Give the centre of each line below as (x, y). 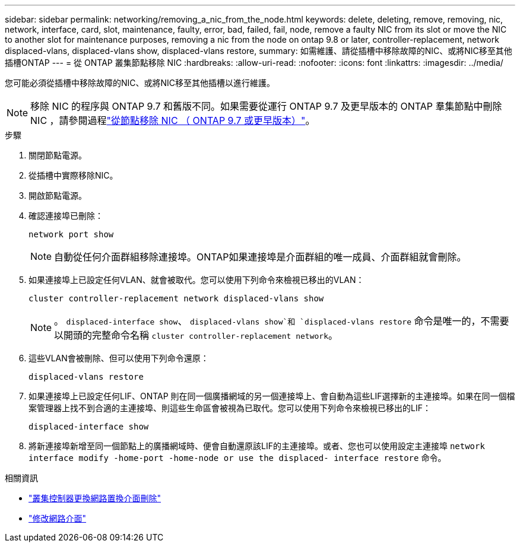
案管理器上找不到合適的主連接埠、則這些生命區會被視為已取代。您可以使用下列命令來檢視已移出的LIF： (230, 408)
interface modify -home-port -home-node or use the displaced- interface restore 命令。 (237, 458)
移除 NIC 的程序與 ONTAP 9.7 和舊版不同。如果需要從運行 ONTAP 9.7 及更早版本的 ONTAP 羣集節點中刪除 (266, 106)
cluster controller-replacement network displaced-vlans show (176, 298)
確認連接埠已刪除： (66, 216)
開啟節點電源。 (58, 195)
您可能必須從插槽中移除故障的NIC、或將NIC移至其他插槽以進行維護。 (140, 83)
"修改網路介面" (58, 518)
